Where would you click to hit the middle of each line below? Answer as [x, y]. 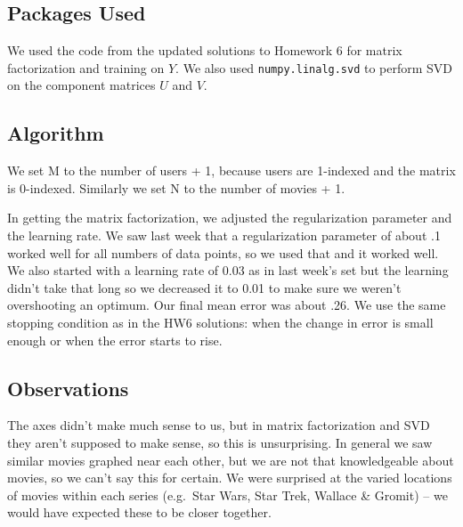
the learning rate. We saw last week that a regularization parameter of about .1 [224, 235]
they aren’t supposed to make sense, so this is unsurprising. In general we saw [220, 442]
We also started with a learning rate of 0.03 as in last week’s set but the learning [228, 270]
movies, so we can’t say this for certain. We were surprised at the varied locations [230, 478]
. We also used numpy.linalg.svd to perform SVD [314, 67]
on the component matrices [81, 85]
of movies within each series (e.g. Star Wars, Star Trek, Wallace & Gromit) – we [227, 495]
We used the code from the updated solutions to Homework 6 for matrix [205, 50]
